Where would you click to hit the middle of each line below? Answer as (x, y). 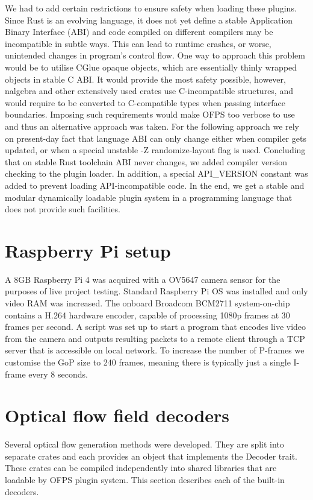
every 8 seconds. (58, 374)
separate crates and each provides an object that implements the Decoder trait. (151, 456)
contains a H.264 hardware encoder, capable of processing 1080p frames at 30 (147, 315)
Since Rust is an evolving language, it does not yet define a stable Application (149, 20)
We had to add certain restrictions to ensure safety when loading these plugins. (151, 8)
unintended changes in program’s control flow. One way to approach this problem (155, 55)
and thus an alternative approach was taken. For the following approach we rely (152, 126)
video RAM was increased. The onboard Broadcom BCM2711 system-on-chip (147, 303)
